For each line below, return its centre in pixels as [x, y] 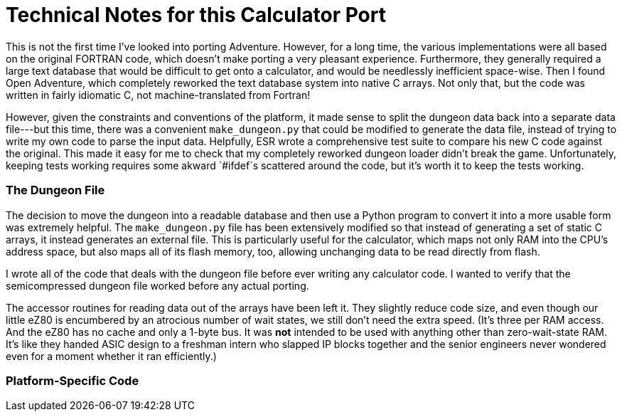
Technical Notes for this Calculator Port [196, 15]
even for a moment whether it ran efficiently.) [111, 356]
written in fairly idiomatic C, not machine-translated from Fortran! [158, 95]
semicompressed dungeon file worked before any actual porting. [157, 285]
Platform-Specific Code [73, 380]
